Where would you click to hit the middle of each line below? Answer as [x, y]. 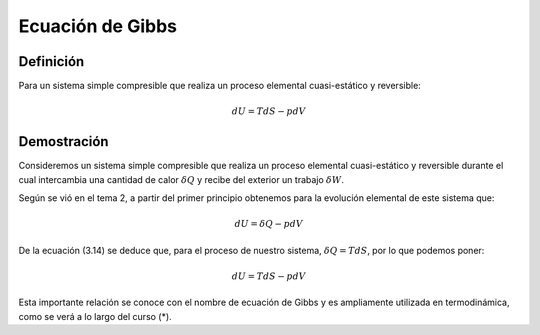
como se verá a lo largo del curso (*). [95, 316]
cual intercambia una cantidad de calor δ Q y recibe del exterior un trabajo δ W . [181, 179]
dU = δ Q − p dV [269, 224]
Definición [51, 61]
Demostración [63, 141]
